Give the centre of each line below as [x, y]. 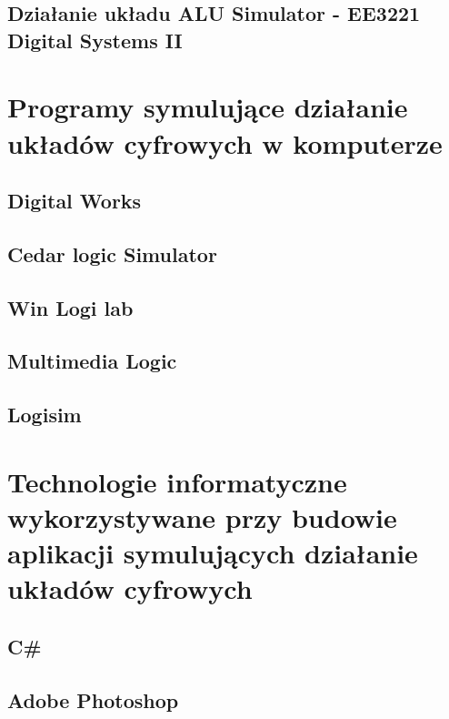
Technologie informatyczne [177, 481]
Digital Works [75, 201]
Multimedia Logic [92, 361]
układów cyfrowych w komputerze [225, 142]
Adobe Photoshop [93, 699]
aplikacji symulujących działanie [213, 553]
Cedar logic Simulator [112, 253]
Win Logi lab [70, 307]
